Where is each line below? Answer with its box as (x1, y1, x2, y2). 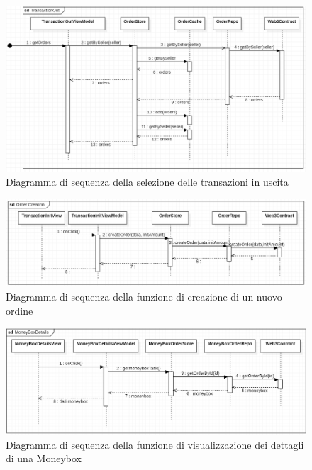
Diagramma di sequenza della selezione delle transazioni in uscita (6, 174, 289, 189)
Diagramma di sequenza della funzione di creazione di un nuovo (6, 289, 282, 303)
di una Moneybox (6, 451, 82, 466)
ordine (6, 303, 33, 318)
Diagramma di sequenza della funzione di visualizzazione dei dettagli (6, 437, 304, 452)
